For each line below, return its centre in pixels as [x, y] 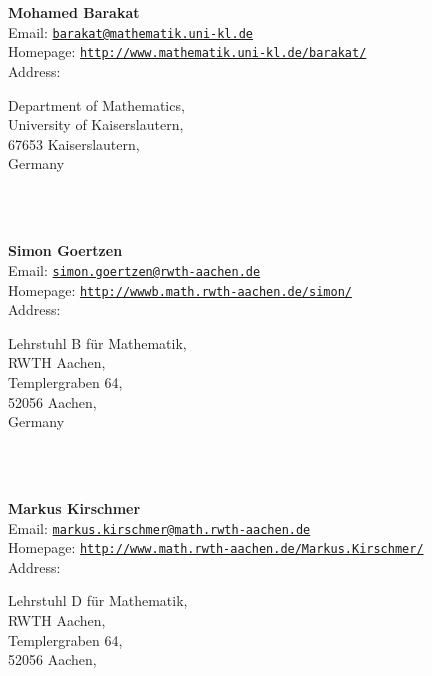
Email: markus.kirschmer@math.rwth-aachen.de [159, 527]
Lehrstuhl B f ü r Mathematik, [97, 342]
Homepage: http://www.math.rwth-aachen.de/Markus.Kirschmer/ [216, 547]
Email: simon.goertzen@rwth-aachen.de [134, 269]
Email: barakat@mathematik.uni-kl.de [130, 31]
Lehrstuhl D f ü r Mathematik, [98, 600]
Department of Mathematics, [96, 104]
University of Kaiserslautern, [96, 124]
